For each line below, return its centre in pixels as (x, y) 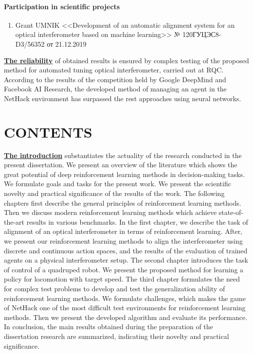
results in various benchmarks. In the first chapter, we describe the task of (137, 221)
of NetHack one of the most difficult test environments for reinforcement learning (125, 308)
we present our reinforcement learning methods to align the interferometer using (123, 241)
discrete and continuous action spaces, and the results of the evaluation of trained (126, 250)
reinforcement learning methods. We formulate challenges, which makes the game (125, 298)
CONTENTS (48, 132)
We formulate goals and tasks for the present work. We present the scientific (117, 184)
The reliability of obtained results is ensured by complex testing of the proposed (126, 60)
